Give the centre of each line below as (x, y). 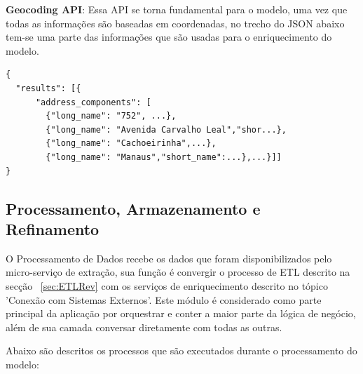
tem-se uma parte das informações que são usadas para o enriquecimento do (169, 37)
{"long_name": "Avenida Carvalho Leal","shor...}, (166, 129)
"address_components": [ (93, 102)
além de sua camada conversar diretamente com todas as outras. (144, 327)
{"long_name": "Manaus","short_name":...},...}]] (164, 157)
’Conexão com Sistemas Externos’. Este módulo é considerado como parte (164, 299)
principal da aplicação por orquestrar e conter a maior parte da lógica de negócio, (181, 313)
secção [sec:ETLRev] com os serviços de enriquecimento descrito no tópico (167, 285)
